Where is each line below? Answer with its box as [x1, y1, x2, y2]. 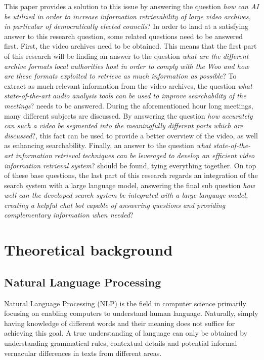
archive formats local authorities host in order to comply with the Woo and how [4, 60, 249, 71]
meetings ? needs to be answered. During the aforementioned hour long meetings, [4, 100, 253, 111]
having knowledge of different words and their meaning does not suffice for [4, 317, 235, 328]
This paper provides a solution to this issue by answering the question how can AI [4, 1, 259, 11]
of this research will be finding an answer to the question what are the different [4, 50, 249, 61]
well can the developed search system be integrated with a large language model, [4, 190, 248, 200]
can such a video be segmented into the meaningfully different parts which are [4, 120, 243, 131]
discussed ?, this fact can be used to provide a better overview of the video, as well [4, 130, 258, 140]
